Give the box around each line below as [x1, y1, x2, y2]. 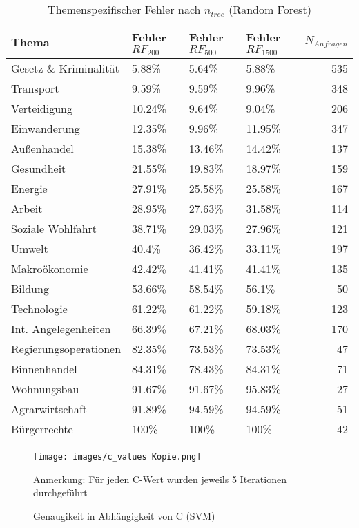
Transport [11, 79, 59, 96]
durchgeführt [33, 485, 88, 500]
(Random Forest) [229, 1, 311, 17]
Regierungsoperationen [11, 340, 122, 357]
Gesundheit [11, 160, 66, 176]
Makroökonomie [11, 260, 88, 276]
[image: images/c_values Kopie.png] [33, 451, 202, 462]
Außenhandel [11, 140, 74, 156]
